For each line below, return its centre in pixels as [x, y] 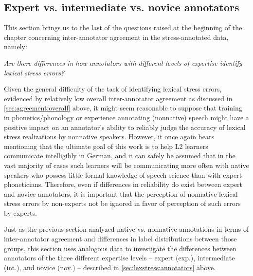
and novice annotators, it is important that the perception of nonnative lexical [121, 193]
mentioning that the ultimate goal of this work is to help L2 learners [106, 146]
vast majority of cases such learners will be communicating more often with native [126, 165]
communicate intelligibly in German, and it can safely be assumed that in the [120, 156]
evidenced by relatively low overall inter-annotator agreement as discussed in [118, 98]
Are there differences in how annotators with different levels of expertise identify [123, 63]
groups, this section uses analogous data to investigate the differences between [120, 248]
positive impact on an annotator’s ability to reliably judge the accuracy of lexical [125, 127]
